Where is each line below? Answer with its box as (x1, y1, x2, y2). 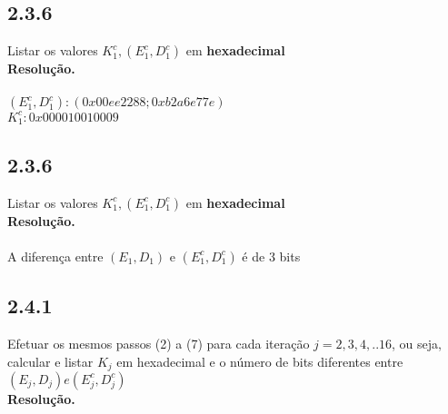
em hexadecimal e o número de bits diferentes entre (116, 351, 403, 370)
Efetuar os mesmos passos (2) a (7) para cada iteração (7, 333, 310, 352)
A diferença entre (7, 246, 104, 265)
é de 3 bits (242, 246, 301, 265)
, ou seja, (392, 333, 442, 352)
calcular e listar (7, 351, 94, 370)
